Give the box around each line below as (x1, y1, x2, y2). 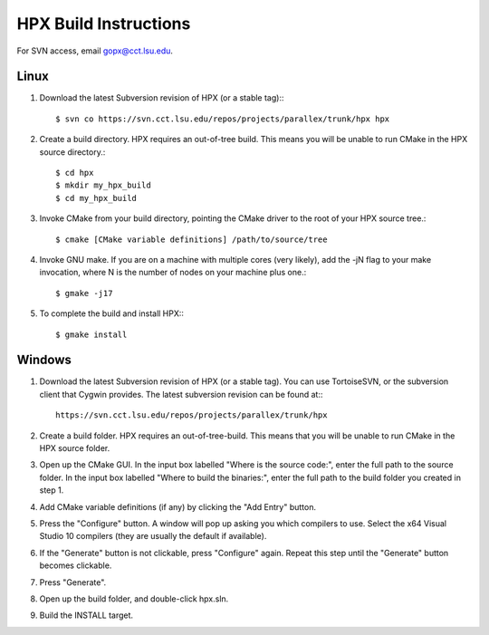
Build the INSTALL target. (39, 610, 134, 621)
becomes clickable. (39, 560, 112, 571)
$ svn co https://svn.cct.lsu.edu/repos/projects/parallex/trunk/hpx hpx (55, 113, 390, 124)
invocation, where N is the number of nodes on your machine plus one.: (39, 267, 307, 278)
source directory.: (39, 146, 106, 158)
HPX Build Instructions (16, 14, 191, 34)
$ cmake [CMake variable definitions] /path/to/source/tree (55, 234, 328, 245)
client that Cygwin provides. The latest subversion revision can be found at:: (39, 389, 323, 399)
